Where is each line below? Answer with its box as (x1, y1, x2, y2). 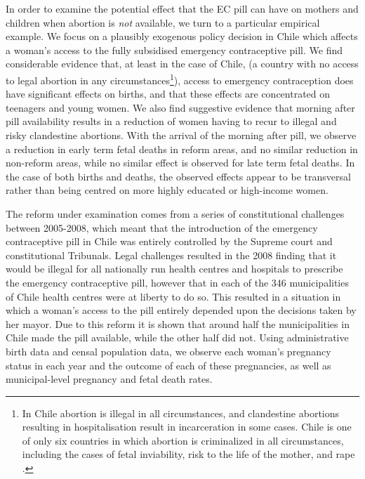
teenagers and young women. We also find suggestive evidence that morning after (6, 100, 355, 114)
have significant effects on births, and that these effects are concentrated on (6, 86, 331, 101)
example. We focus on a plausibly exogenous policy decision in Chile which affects (6, 29, 358, 44)
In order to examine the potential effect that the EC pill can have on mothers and (6, 1, 359, 15)
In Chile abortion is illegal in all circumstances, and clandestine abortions (22, 405, 340, 420)
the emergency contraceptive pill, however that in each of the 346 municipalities (6, 275, 349, 289)
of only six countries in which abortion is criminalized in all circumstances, (22, 433, 344, 447)
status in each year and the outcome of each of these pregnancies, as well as (6, 357, 331, 372)
